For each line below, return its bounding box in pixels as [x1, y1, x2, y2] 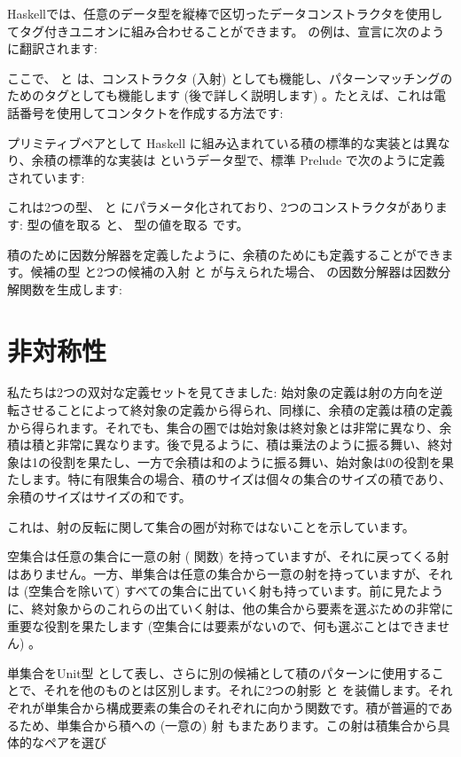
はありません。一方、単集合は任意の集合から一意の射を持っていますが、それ [7, 564, 453, 582]
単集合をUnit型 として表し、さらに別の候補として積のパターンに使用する [7, 663, 432, 682]
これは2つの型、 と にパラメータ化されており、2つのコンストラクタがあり [7, 198, 435, 216]
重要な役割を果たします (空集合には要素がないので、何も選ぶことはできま [7, 616, 438, 635]
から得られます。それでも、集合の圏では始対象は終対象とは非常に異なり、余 [7, 418, 452, 436]
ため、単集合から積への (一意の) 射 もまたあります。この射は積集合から [19, 715, 438, 734]
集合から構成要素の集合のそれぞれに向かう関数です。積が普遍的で [56, 698, 441, 716]
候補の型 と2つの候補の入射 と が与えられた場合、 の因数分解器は [30, 262, 414, 281]
